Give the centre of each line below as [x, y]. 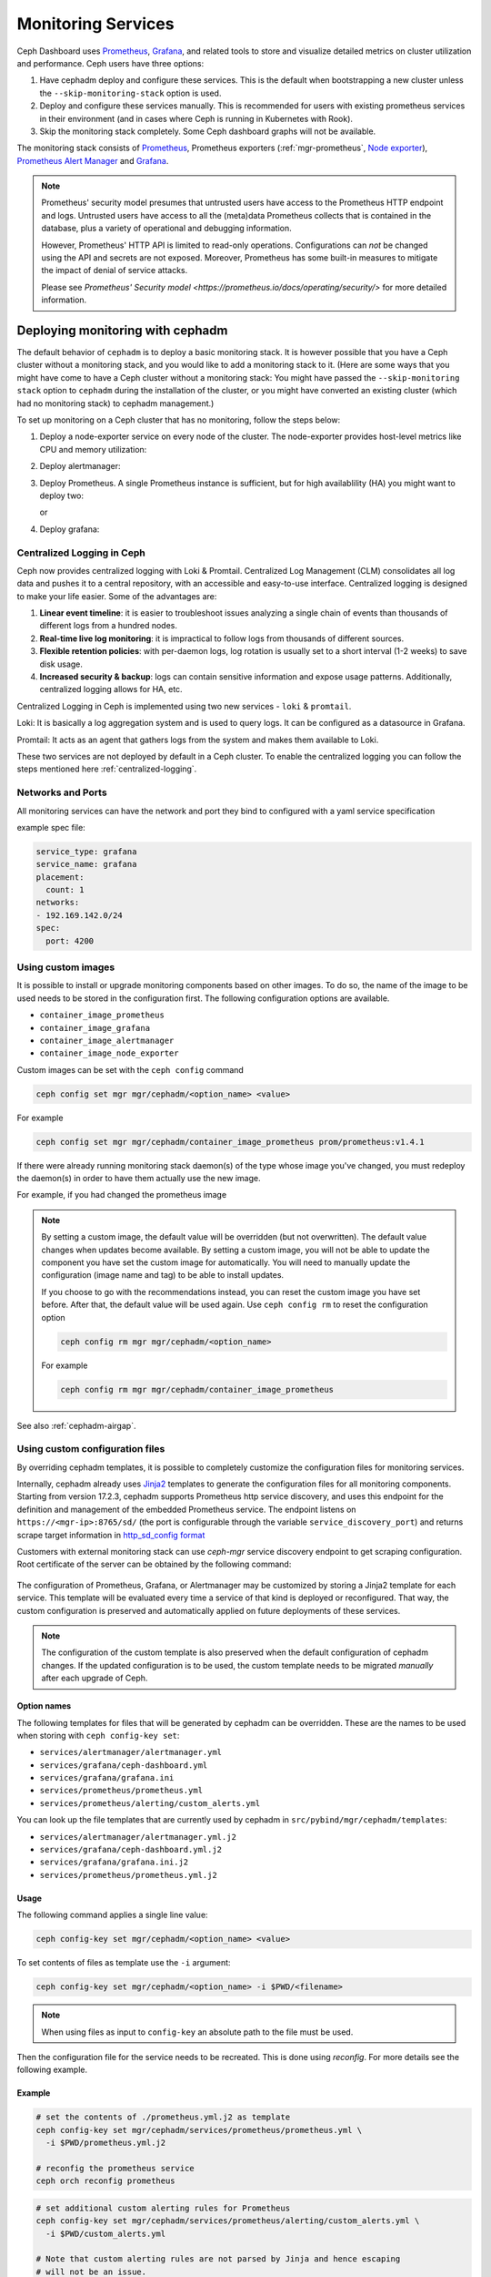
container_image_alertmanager [107, 1040]
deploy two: [62, 495]
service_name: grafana [86, 864]
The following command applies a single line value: [112, 1915]
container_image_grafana [95, 1028]
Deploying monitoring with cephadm [122, 331]
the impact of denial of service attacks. [115, 271]
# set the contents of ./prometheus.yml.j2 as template [163, 2117]
